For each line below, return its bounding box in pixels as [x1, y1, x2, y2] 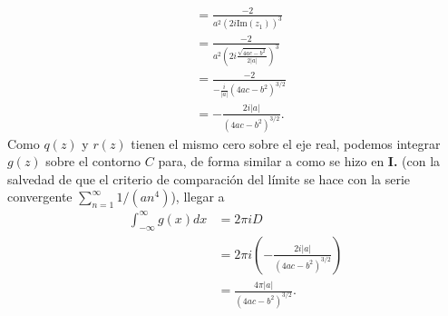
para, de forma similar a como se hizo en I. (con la [158, 152, 441, 171]
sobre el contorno [45, 152, 141, 171]
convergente [7, 187, 73, 206]
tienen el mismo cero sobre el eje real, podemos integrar [131, 133, 441, 153]
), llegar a [170, 187, 225, 206]
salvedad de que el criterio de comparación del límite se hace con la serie [7, 169, 411, 188]
